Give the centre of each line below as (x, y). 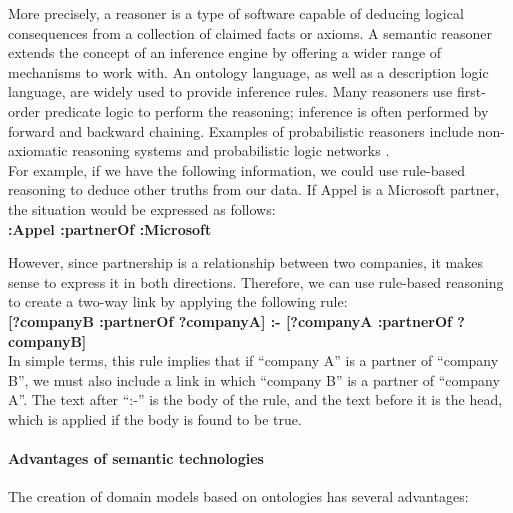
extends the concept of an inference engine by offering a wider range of (225, 52)
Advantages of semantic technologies (136, 458)
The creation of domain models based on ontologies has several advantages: (238, 496)
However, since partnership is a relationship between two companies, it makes (246, 262)
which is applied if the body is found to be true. (155, 418)
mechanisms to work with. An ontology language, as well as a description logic (248, 71)
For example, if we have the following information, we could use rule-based (237, 169)
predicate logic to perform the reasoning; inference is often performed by (266, 110)
